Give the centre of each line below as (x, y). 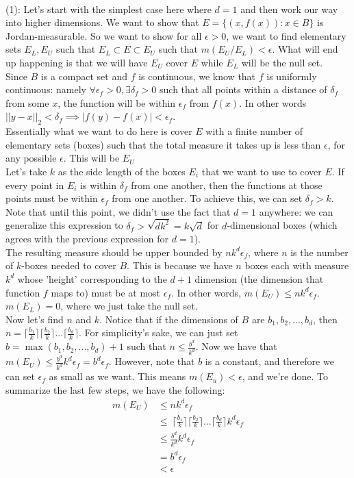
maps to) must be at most (106, 292)
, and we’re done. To (285, 376)
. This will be (91, 158)
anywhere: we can (296, 211)
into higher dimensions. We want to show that (102, 22)
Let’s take (26, 171)
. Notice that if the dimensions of (169, 319)
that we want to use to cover (262, 171)
